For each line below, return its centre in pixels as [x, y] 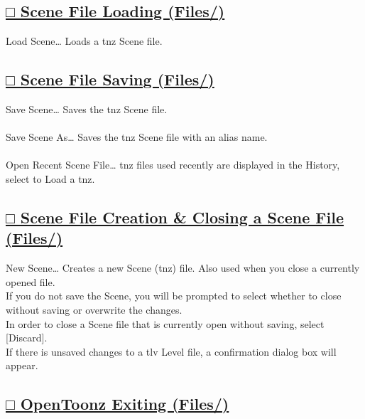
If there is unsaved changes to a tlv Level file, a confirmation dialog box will [171, 351]
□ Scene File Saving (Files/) [110, 79]
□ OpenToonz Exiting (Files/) [118, 404]
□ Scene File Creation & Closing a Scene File [175, 217]
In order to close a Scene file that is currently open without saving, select [165, 323]
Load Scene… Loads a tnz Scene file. [84, 41]
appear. [22, 365]
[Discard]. [27, 338]
